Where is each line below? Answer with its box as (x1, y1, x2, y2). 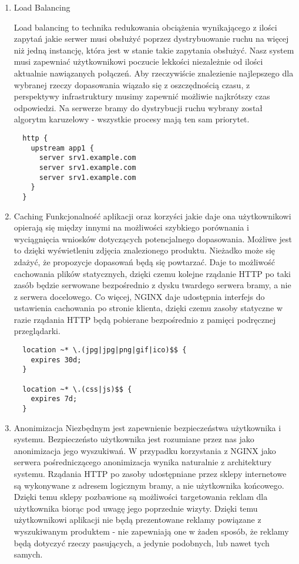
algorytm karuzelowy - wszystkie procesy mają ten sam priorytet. (14, 113, 250, 125)
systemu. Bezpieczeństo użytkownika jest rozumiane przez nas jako (14, 433, 254, 445)
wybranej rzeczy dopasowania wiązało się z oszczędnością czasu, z (14, 78, 250, 91)
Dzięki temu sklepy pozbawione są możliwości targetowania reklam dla (14, 490, 268, 503)
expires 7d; (31, 395, 78, 403)
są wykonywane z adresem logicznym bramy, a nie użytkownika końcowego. (14, 479, 284, 491)
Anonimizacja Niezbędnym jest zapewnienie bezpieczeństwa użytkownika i (14, 421, 281, 433)
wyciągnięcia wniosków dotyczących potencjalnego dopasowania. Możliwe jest (14, 232, 292, 245)
